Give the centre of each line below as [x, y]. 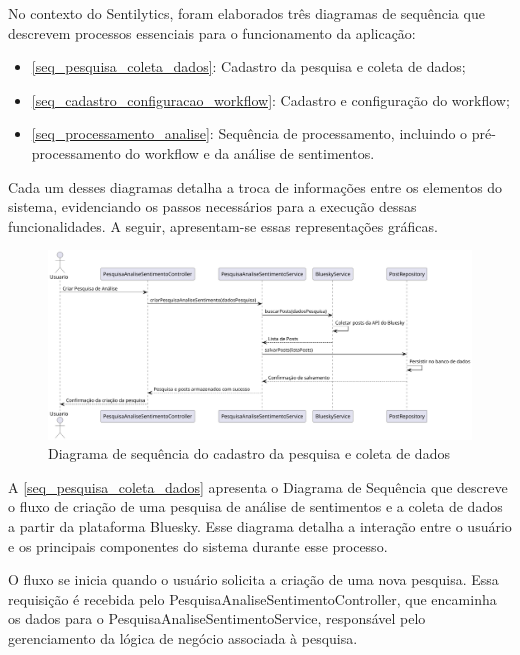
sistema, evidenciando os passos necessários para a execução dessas [212, 206]
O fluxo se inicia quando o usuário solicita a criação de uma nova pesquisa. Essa [253, 579]
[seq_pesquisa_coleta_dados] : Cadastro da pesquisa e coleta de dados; [248, 66]
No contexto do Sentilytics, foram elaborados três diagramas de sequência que [246, 13]
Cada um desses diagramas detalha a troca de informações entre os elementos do [255, 186]
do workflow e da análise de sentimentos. [250, 152]
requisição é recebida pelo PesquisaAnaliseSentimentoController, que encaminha [252, 598]
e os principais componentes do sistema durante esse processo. [198, 545]
